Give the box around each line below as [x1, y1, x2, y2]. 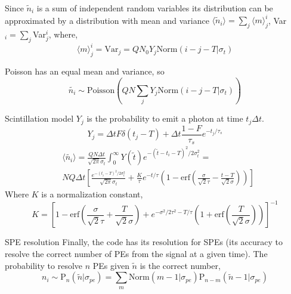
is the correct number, [140, 259, 221, 271]
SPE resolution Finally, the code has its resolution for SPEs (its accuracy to [5, 236, 283, 248]
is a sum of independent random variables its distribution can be [36, 2, 273, 14]
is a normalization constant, [41, 188, 143, 200]
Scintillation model [5, 112, 74, 125]
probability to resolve [5, 259, 83, 271]
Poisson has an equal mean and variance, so [5, 64, 165, 77]
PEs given [92, 259, 129, 271]
